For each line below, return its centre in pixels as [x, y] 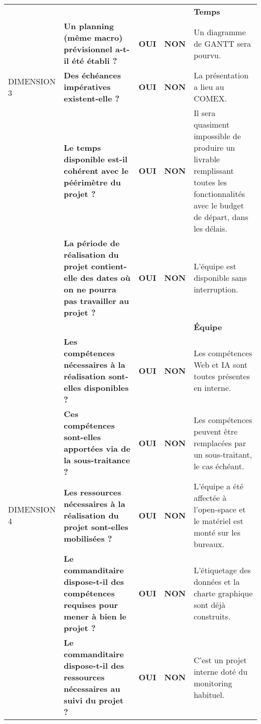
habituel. [209, 694]
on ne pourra [90, 289]
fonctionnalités [219, 194]
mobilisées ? [88, 538]
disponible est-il [95, 159]
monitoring [213, 683]
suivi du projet [93, 700]
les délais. [210, 228]
